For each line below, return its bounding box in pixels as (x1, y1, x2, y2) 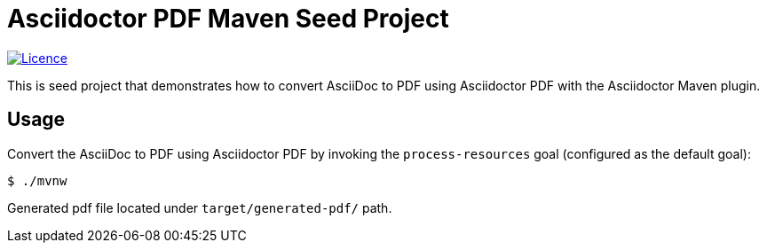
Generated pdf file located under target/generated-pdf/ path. (7, 199, 392, 215)
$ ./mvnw (7, 173, 67, 188)
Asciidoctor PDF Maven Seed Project (7, 4, 449, 34)
